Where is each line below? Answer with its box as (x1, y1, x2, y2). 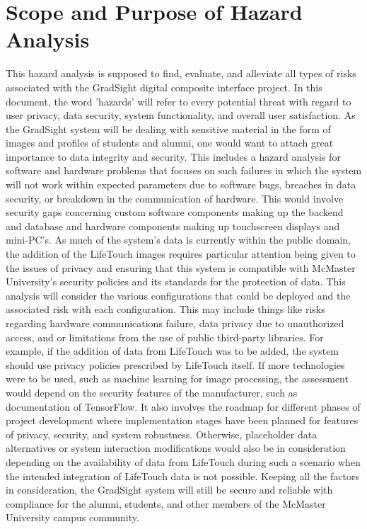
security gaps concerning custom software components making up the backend (6, 205, 344, 220)
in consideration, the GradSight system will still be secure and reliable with (6, 482, 333, 497)
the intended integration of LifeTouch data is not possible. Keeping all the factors (6, 468, 359, 483)
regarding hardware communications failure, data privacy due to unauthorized (6, 316, 344, 330)
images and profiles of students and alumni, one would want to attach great (6, 135, 334, 150)
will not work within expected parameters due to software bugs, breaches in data (6, 177, 356, 192)
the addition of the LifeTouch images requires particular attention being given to (6, 246, 356, 261)
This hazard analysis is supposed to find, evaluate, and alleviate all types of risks (6, 66, 356, 81)
